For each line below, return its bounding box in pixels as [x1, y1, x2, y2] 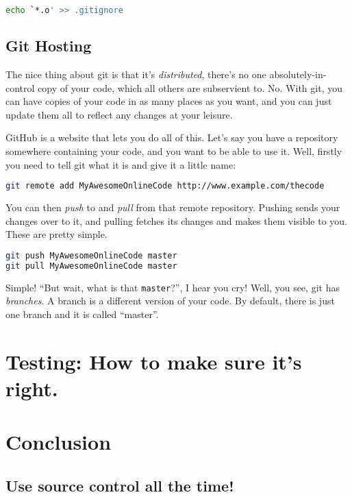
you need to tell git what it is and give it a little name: [5, 157, 236, 171]
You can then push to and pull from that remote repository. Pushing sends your [5, 200, 340, 215]
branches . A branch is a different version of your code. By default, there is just [5, 293, 335, 308]
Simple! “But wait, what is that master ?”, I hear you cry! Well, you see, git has [5, 280, 340, 294]
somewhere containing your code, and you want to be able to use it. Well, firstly [5, 144, 342, 158]
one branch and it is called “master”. [5, 306, 159, 321]
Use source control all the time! [5, 474, 234, 496]
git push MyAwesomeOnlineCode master [5, 250, 177, 260]
